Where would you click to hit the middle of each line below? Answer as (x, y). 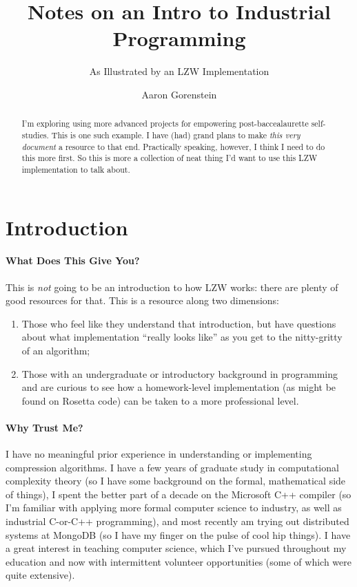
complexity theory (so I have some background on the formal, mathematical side (176, 481)
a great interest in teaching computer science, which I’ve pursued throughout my (176, 548)
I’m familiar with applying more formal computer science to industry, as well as (174, 508)
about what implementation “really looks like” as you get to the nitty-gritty (182, 337)
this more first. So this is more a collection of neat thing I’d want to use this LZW (170, 158)
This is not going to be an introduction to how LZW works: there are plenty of (172, 287)
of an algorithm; (56, 350)
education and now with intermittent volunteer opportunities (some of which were (178, 561)
